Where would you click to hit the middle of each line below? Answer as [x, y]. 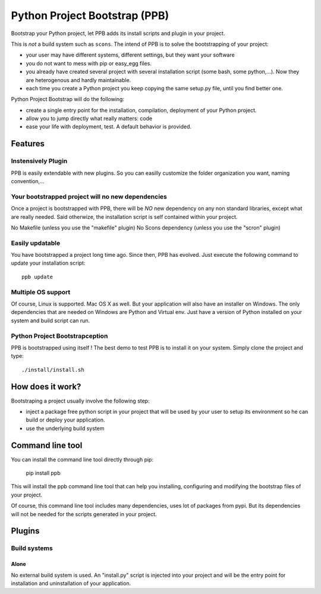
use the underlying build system [65, 428]
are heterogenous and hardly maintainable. [78, 80]
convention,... [28, 181]
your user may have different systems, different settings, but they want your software [130, 55]
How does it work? [46, 386]
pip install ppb [43, 473]
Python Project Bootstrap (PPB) [90, 15]
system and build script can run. [51, 320]
